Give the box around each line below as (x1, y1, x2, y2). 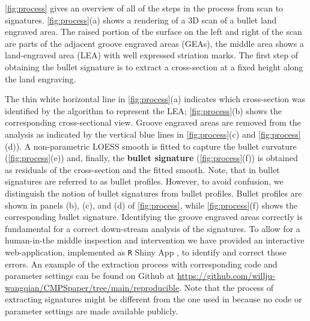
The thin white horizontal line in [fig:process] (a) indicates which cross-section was (5, 93, 305, 105)
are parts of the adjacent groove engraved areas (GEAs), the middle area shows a (5, 37, 304, 49)
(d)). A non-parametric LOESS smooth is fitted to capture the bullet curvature (5, 139, 297, 152)
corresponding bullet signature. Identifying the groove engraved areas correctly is (5, 210, 303, 223)
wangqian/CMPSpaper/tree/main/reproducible (5, 281, 180, 293)
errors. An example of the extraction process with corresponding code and (5, 257, 278, 270)
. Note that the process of (179, 281, 274, 293)
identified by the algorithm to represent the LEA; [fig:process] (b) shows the (5, 104, 282, 117)
